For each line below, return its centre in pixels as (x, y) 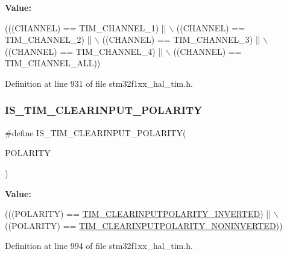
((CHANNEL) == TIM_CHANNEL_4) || (84, 51)
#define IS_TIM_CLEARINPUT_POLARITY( (96, 132)
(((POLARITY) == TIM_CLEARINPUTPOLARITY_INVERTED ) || (138, 214)
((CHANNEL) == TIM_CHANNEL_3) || (181, 39)
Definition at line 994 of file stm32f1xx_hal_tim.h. (99, 246)
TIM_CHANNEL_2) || (49, 39)
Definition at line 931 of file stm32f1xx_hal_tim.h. (99, 83)
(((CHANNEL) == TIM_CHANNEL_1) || (86, 27)
